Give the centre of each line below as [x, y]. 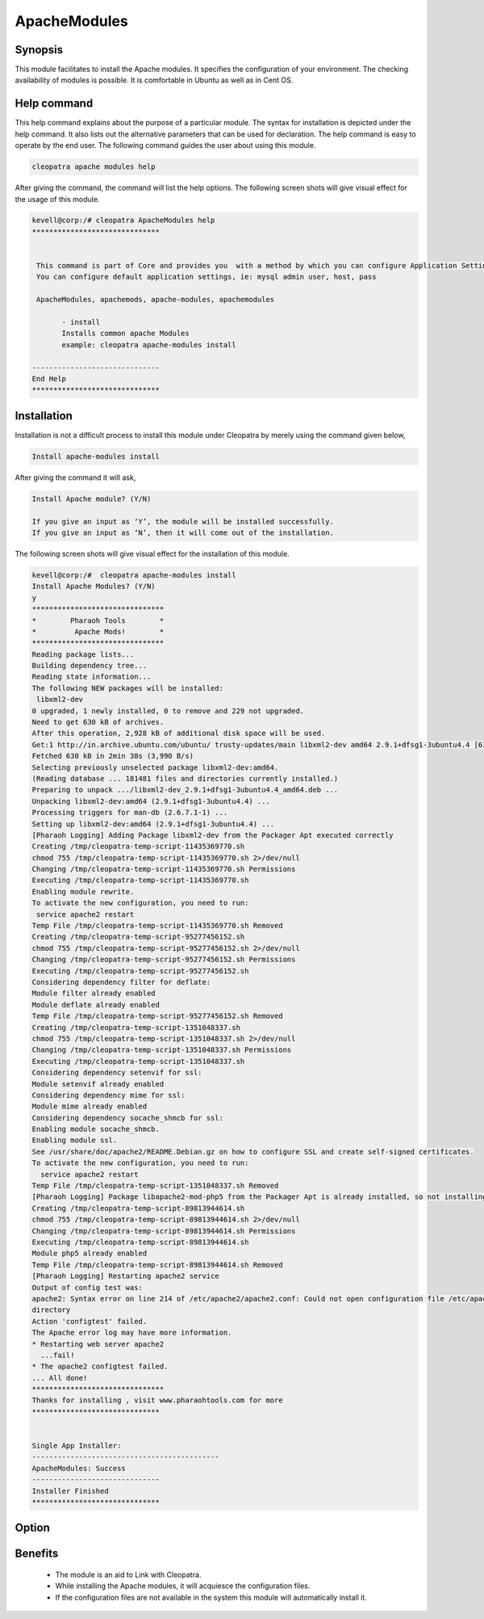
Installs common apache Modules [125, 334]
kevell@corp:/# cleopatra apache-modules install [134, 575]
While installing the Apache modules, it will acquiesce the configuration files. [183, 1586]
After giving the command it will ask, [75, 477]
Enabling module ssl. [75, 1140]
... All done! [60, 1378]
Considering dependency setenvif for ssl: [117, 1073]
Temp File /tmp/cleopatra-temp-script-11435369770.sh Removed [157, 926]
